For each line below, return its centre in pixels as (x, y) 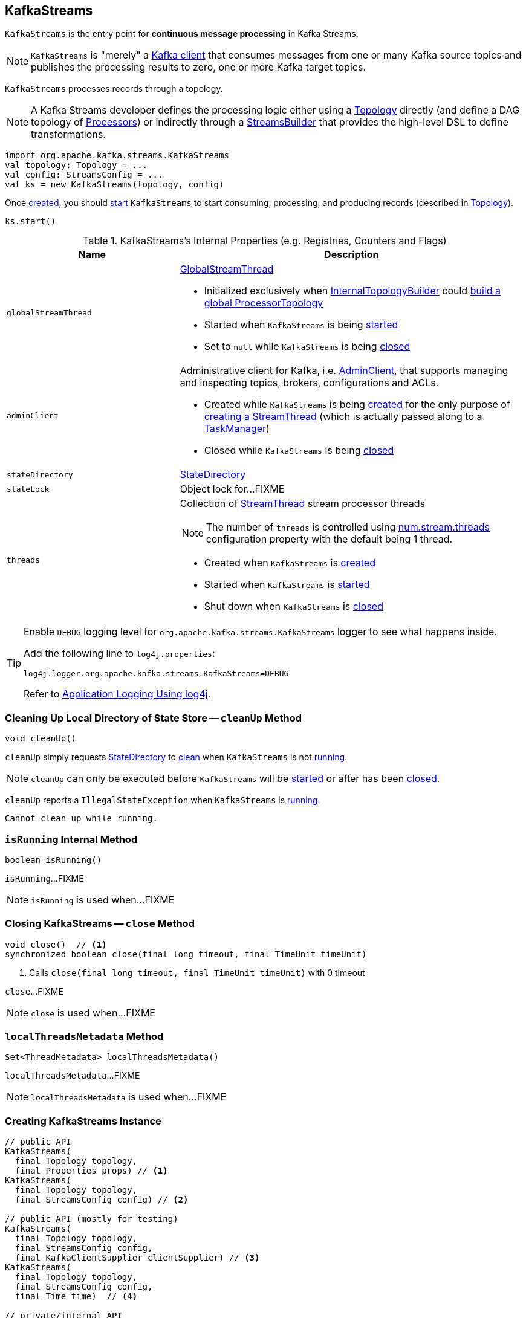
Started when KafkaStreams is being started (301, 325)
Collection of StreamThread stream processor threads (303, 504)
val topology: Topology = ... (76, 165)
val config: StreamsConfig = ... (84, 175)
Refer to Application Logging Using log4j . (117, 694)
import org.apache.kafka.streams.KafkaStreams (117, 156)
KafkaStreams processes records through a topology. (114, 89)
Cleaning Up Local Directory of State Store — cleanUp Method (153, 718)
